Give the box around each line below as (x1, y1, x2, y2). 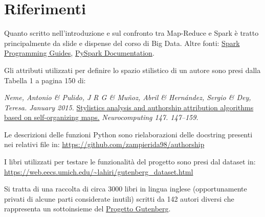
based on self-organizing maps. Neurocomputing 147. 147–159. (4, 112, 198, 123)
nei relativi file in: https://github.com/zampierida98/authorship (4, 139, 205, 150)
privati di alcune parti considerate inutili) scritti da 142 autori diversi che (4, 193, 234, 204)
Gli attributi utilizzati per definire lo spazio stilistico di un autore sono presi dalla (4, 64, 261, 75)
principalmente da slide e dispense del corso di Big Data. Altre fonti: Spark (4, 37, 240, 48)
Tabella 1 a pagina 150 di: (4, 75, 86, 85)
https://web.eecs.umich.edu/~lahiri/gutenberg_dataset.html (4, 166, 193, 177)
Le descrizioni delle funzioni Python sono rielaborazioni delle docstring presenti (4, 129, 253, 139)
